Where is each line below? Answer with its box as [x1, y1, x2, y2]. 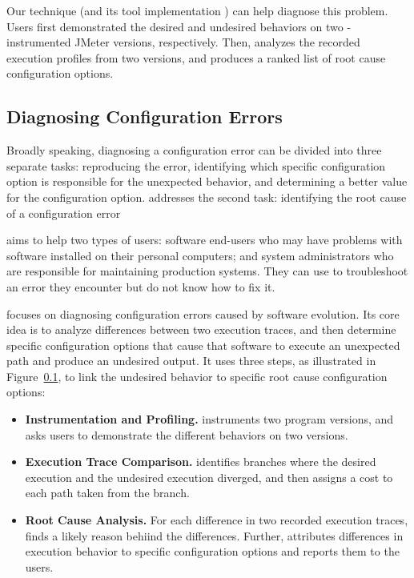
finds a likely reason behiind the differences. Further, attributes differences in [25, 527, 404, 544]
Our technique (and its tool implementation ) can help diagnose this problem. [6, 2, 388, 18]
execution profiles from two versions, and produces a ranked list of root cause [6, 49, 386, 66]
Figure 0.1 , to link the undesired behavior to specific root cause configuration [6, 367, 388, 384]
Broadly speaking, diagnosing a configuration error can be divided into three [6, 142, 382, 159]
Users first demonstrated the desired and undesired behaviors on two [6, 18, 344, 34]
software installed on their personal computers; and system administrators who [6, 247, 394, 263]
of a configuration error [6, 204, 121, 221]
